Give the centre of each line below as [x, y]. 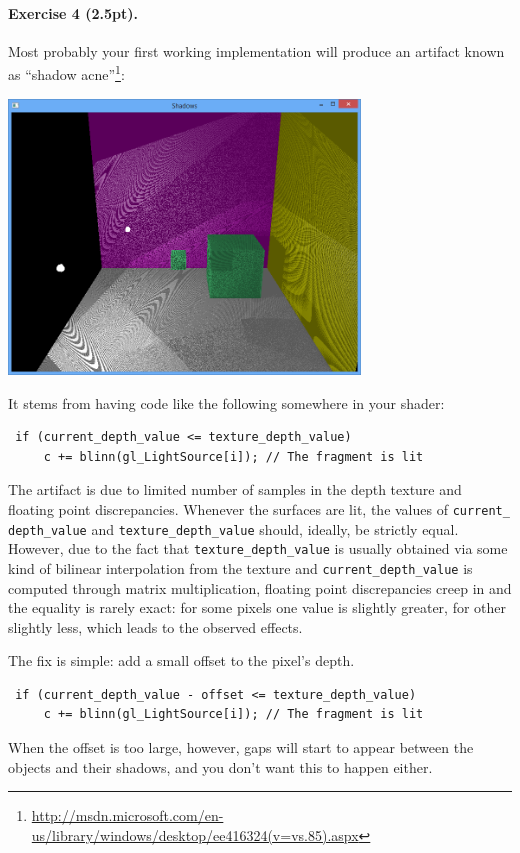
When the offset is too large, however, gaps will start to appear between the [241, 747]
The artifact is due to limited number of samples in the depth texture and [235, 489]
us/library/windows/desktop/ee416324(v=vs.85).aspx [195, 834]
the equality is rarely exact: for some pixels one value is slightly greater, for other [257, 607]
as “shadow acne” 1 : [66, 73]
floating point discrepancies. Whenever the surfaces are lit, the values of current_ [259, 508]
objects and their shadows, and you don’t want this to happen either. [220, 766]
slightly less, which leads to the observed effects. [155, 626]
